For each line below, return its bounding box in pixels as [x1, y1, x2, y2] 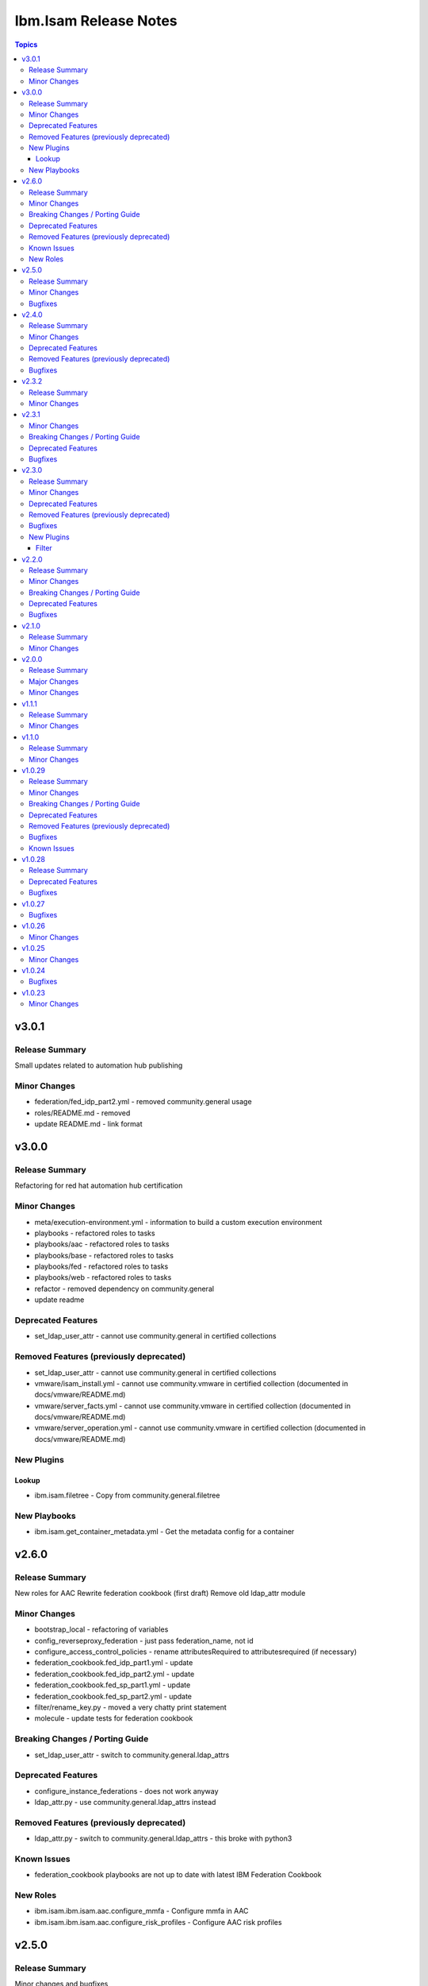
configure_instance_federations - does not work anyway [34, 1786, 219, 1795]
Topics [14, 40, 38, 49]
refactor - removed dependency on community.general [34, 1284, 214, 1293]
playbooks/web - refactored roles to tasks [34, 1273, 172, 1282]
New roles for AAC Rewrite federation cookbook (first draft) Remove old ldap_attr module [14, 1589, 306, 1598]
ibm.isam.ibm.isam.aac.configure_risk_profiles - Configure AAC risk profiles [34, 1917, 282, 1926]
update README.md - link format [34, 1119, 143, 1129]
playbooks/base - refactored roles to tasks [34, 1250, 174, 1260]
